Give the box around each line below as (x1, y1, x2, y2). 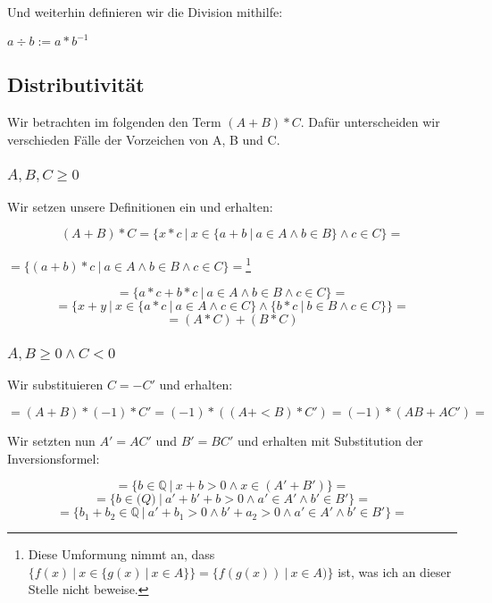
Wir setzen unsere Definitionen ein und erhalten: (7, 197, 273, 215)
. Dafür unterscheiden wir (300, 113, 440, 131)
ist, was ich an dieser (338, 562, 452, 581)
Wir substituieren (7, 375, 104, 394)
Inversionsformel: (7, 448, 100, 467)
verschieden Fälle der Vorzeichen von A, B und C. (7, 130, 280, 148)
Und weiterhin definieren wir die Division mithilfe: (7, 3, 283, 21)
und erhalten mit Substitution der (237, 431, 423, 449)
